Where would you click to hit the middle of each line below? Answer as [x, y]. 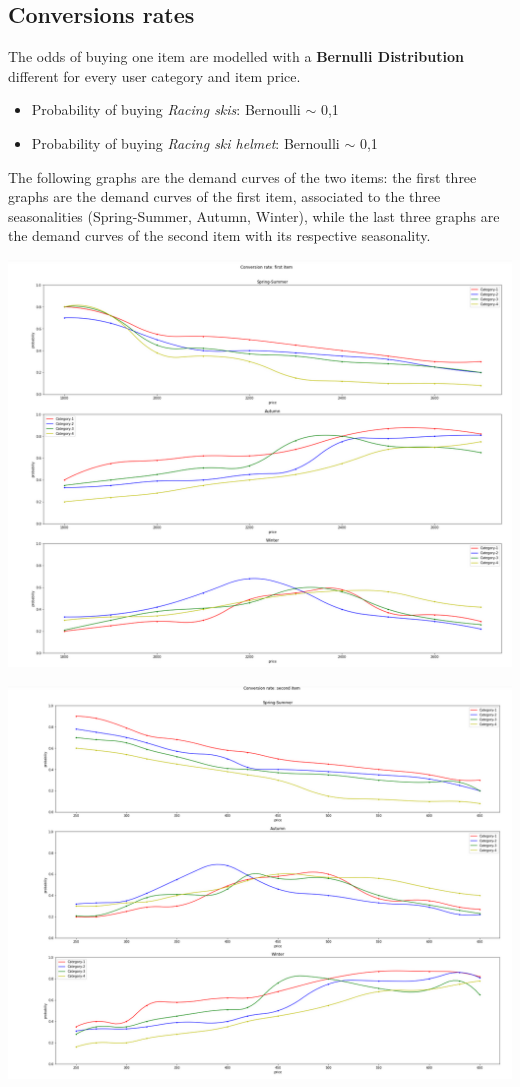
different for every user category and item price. [154, 75]
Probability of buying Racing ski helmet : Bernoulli [185, 142]
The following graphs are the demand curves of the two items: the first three [242, 176]
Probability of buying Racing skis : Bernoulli [166, 109]
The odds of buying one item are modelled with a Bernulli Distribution [236, 56]
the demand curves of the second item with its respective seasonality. [219, 235]
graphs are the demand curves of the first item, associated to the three [224, 196]
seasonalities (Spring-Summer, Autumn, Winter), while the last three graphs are [254, 215]
